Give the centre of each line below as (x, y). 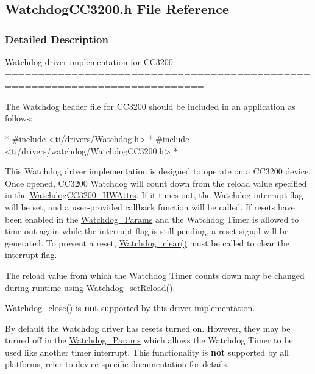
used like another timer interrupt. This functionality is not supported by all (147, 352)
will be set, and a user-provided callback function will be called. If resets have (150, 207)
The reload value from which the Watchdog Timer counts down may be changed (155, 275)
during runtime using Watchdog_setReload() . (90, 287)
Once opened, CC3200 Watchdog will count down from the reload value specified (156, 183)
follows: (19, 118)
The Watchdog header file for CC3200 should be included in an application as (150, 106)
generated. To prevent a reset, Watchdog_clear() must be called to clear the (147, 243)
